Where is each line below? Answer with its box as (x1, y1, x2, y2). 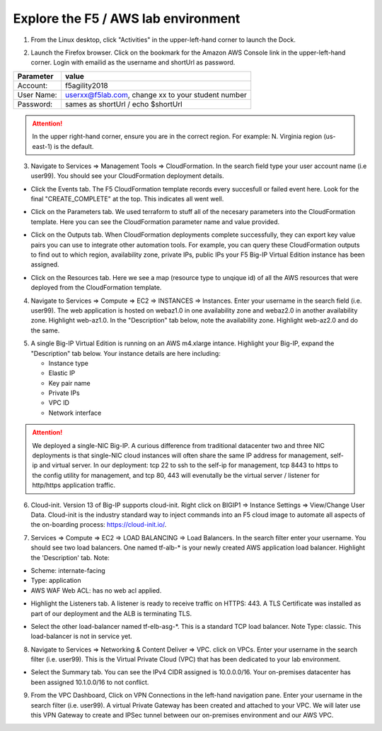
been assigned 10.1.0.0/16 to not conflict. (30, 678, 149, 686)
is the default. (54, 142, 94, 150)
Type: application (30, 576, 81, 585)
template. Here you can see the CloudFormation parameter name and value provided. (30, 217, 279, 226)
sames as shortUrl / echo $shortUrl (64, 99, 183, 109)
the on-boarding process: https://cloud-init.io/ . (30, 520, 167, 529)
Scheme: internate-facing (30, 566, 105, 574)
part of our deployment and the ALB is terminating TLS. (30, 609, 192, 618)
